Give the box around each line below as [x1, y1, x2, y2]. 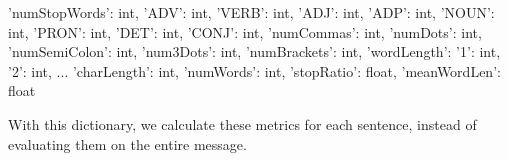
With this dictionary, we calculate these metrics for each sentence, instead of [8, 113, 477, 134]
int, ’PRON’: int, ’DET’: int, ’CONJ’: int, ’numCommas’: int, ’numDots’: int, [8, 21, 482, 42]
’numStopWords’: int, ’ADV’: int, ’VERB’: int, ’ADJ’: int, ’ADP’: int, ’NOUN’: [8, 2, 495, 22]
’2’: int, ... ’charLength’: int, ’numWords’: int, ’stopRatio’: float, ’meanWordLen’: [8, 60, 501, 81]
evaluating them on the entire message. [8, 133, 247, 154]
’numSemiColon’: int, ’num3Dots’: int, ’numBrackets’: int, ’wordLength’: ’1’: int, [8, 41, 501, 62]
